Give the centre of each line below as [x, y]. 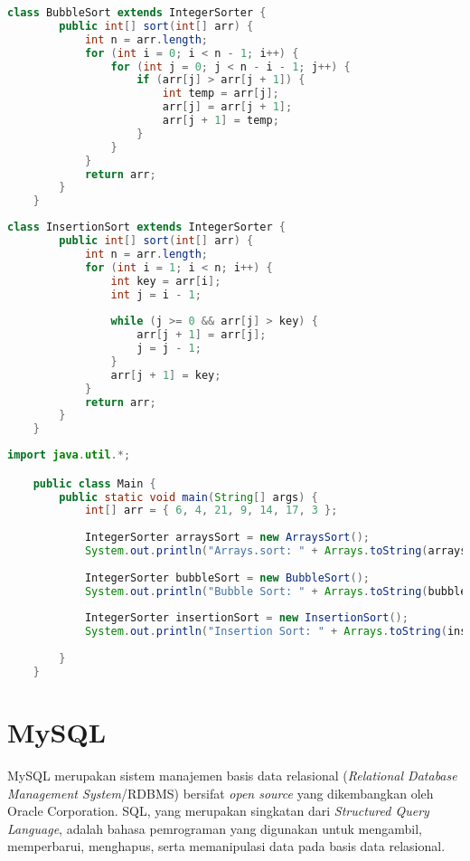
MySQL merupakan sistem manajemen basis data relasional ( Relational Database [232, 775]
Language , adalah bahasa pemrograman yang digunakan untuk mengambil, [215, 828]
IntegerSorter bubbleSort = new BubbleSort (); [227, 577]
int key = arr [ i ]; [166, 281]
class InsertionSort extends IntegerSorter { [146, 227]
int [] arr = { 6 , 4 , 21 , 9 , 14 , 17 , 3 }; [211, 511]
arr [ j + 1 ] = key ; [166, 375]
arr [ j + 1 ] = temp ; [221, 120]
